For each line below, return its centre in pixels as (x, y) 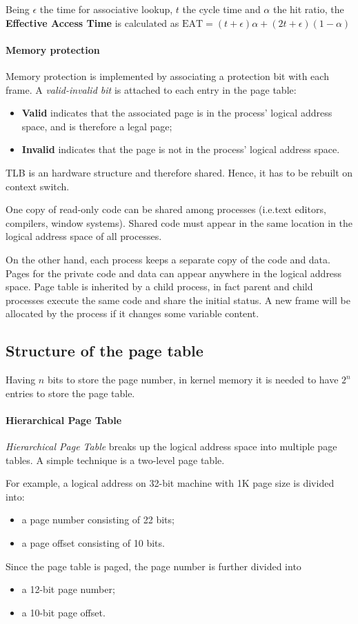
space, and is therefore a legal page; (97, 126)
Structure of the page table (105, 351)
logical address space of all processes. (84, 236)
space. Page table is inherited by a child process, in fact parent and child (159, 286)
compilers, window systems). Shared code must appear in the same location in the (179, 222)
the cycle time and (221, 9)
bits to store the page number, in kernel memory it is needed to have (193, 380)
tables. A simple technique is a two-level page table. (115, 460)
